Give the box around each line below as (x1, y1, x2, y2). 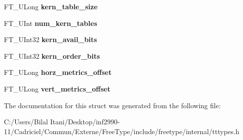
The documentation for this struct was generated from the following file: (4, 100, 221, 110)
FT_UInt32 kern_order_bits (4, 50, 100, 61)
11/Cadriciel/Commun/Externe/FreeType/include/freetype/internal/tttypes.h (4, 126, 240, 136)
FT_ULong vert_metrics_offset (4, 83, 111, 93)
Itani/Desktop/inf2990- (50, 117, 120, 127)
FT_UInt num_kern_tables (4, 18, 97, 28)
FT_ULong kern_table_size (4, 1, 98, 11)
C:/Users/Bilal (4, 117, 48, 127)
